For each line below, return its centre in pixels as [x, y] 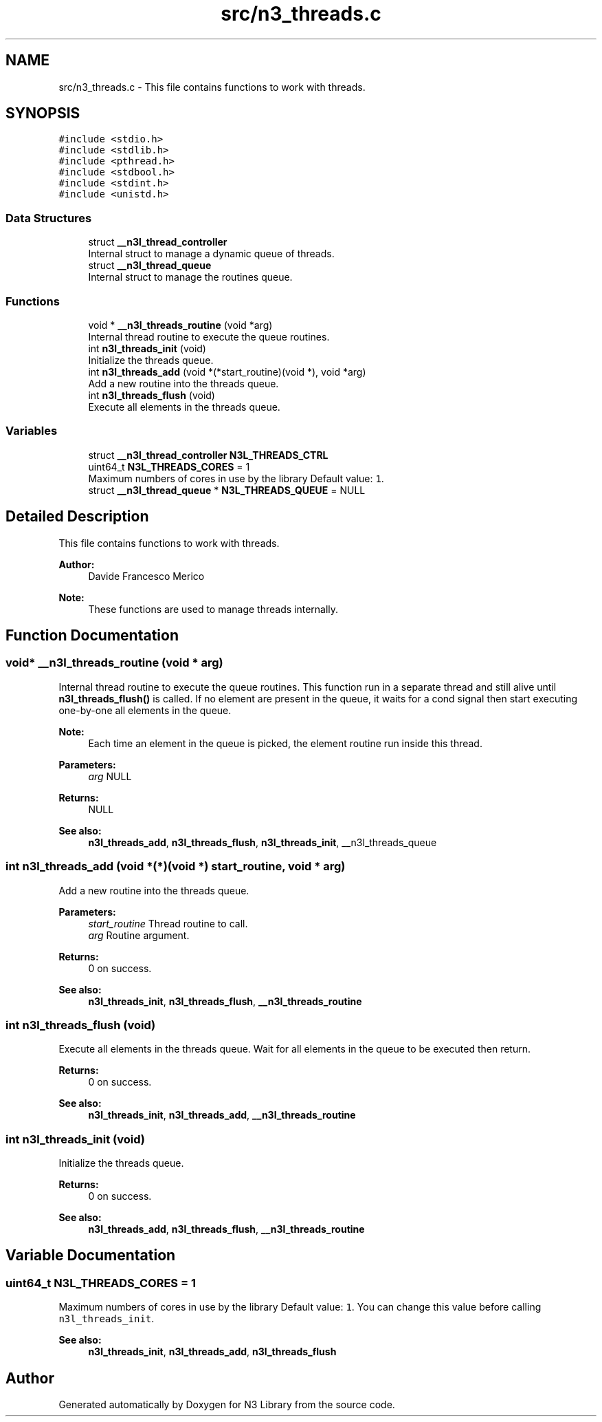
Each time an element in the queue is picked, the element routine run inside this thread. [285, 743]
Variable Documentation [91, 1256]
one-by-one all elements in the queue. [145, 710]
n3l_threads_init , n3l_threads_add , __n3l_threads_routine [222, 1115]
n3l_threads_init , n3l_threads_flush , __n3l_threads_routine [225, 1001]
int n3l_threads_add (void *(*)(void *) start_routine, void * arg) [176, 866]
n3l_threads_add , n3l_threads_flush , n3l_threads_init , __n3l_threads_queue [263, 842]
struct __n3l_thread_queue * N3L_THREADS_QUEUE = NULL [227, 490]
